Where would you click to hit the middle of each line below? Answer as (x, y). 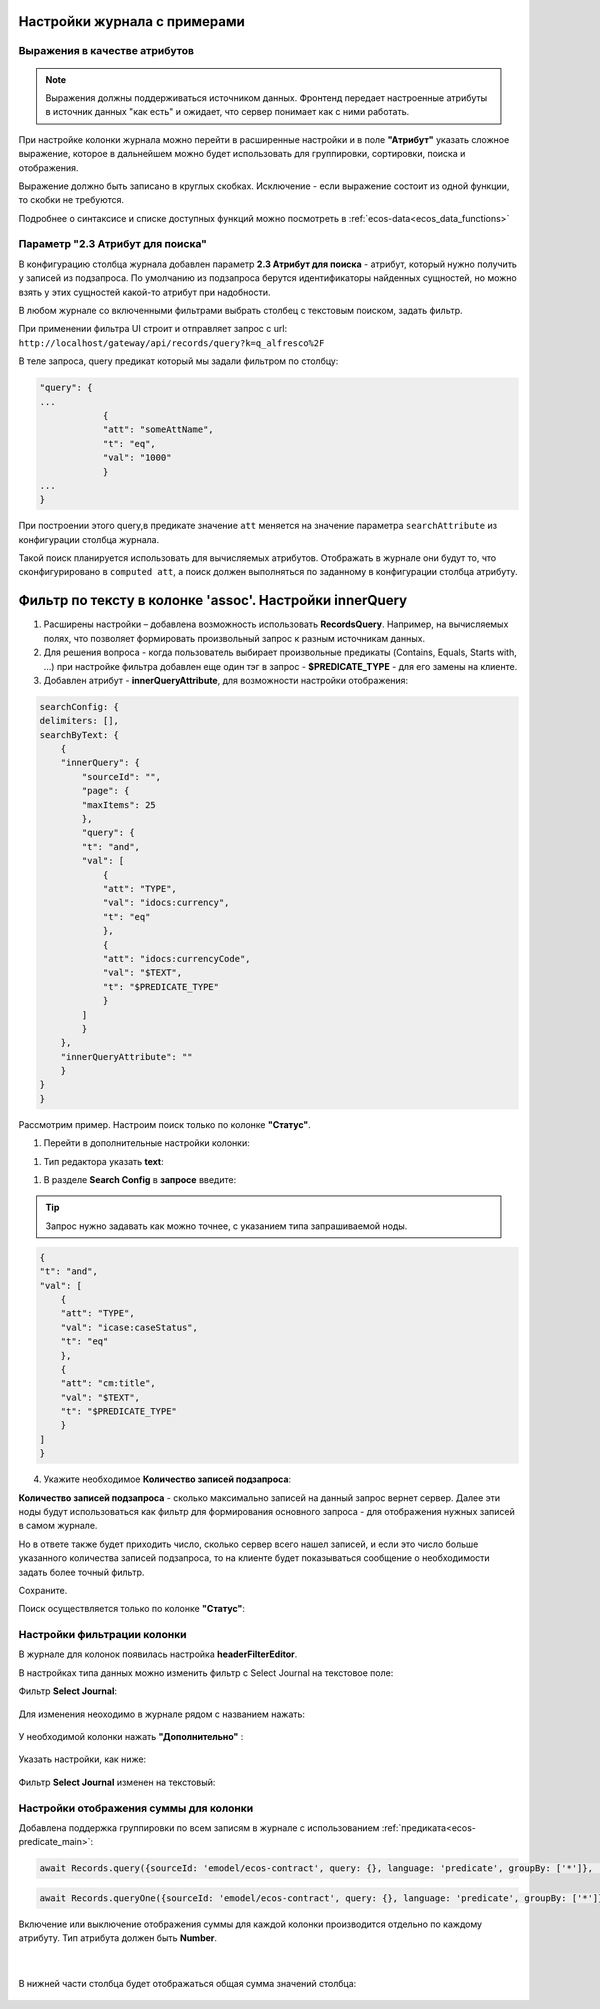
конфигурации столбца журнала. (89, 539)
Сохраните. (43, 1590)
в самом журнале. (58, 1526)
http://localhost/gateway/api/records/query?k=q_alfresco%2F (171, 343)
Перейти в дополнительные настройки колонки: (146, 1143)
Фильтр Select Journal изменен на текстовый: (117, 1782)
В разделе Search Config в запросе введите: (140, 1179)
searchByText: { (79, 734)
